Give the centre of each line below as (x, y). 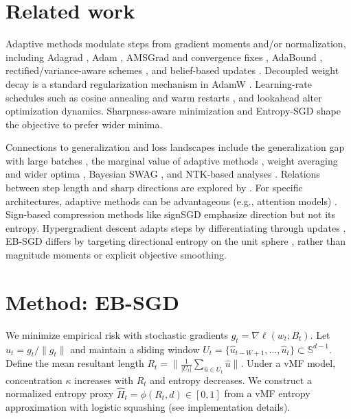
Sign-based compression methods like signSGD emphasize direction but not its (171, 214)
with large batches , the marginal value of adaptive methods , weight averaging (172, 160)
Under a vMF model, (291, 363)
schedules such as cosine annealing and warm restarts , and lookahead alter (164, 97)
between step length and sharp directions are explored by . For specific (154, 188)
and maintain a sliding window (135, 349)
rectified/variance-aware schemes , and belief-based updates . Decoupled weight (172, 70)
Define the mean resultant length (75, 363)
